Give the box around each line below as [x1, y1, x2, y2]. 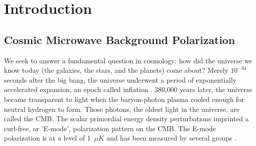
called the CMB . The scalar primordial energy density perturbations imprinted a [4, 113, 249, 124]
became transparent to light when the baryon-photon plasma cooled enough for [4, 94, 245, 104]
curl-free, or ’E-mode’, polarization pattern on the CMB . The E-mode [4, 123, 216, 133]
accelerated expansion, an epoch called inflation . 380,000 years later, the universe [4, 84, 253, 95]
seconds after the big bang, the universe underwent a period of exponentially [4, 74, 237, 85]
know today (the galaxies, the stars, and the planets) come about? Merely [4, 65, 229, 75]
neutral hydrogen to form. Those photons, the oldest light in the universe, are [4, 103, 240, 114]
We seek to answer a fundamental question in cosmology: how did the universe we [4, 55, 253, 65]
